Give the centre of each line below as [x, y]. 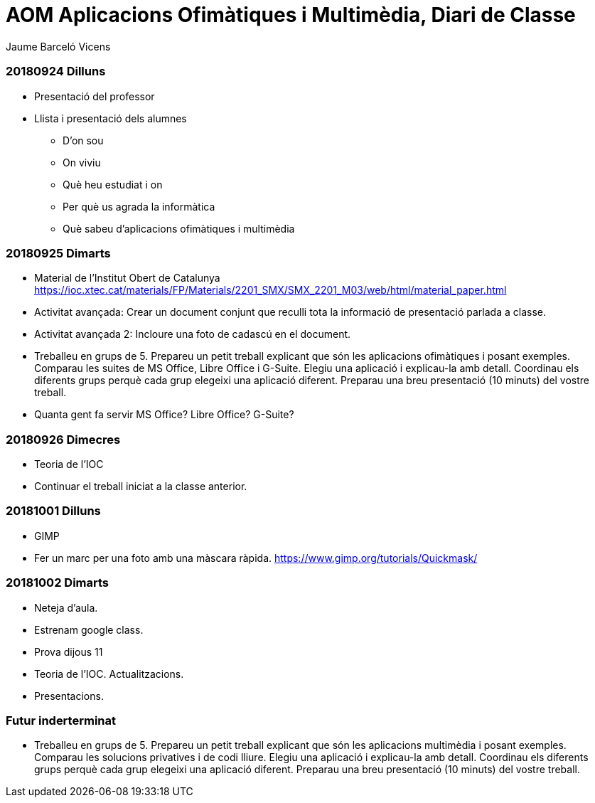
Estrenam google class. [89, 629]
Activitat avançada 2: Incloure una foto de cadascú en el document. [193, 334]
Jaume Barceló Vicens [58, 46]
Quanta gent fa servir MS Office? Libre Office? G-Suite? [164, 415]
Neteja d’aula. [66, 607]
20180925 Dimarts [58, 253]
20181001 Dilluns [53, 511]
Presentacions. [69, 696]
